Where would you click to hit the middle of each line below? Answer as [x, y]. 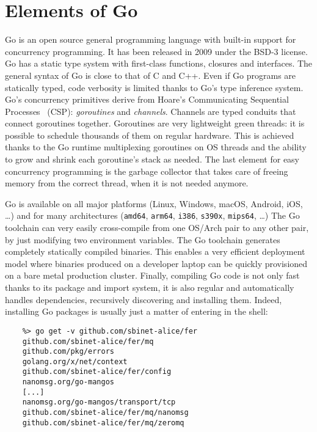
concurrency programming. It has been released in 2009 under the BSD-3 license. [156, 51]
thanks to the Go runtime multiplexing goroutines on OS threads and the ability [156, 147]
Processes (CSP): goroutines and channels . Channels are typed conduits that [151, 111]
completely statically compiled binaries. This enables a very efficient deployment [155, 251]
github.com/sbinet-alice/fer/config [97, 372]
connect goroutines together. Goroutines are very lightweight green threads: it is [155, 123]
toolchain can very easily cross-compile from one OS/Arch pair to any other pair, [157, 228]
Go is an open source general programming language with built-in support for [151, 39]
